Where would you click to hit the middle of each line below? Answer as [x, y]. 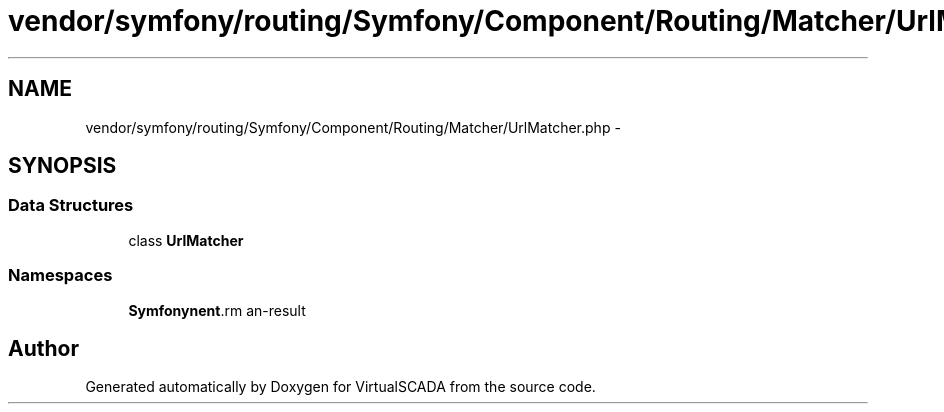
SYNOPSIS [62, 166]
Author [43, 348]
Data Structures [71, 205]
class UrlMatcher [186, 240]
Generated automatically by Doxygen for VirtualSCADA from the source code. [340, 387]
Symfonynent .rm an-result [217, 310]
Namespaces [60, 275]
